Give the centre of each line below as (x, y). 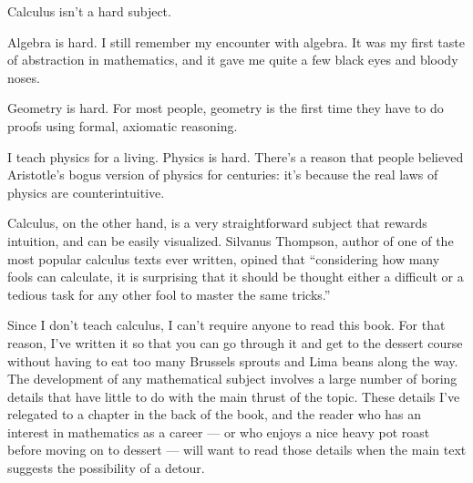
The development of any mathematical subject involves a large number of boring (232, 379)
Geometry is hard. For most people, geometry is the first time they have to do (226, 108)
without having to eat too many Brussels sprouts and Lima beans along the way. (233, 360)
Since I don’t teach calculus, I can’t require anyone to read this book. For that (226, 325)
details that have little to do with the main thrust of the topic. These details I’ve (234, 396)
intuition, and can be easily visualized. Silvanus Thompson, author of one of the (231, 240)
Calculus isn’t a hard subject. (89, 11)
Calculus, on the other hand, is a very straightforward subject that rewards (217, 223)
